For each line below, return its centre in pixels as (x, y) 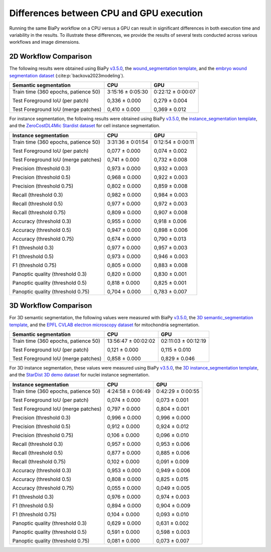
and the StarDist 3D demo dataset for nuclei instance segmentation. (80, 375)
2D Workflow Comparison (51, 57)
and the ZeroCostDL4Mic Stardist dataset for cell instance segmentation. (85, 126)
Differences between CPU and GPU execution (106, 13)
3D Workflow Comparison (51, 306)
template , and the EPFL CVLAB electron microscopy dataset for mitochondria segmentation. (104, 325)
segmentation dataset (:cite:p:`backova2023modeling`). (67, 75)
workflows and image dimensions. (45, 42)
